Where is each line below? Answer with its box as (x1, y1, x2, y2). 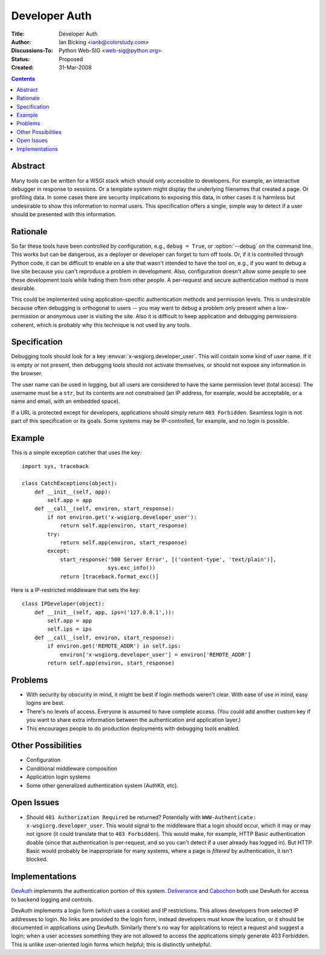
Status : (11, 55, 30, 63)
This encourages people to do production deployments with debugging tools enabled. (26, 725, 240, 732)
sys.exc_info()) (107, 565, 156, 571)
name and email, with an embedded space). (11, 397, 120, 405)
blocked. (26, 855, 48, 863)
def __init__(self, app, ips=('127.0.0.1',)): (34, 609, 175, 616)
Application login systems (26, 773, 91, 780)
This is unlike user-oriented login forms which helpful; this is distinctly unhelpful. (11, 941, 211, 948)
